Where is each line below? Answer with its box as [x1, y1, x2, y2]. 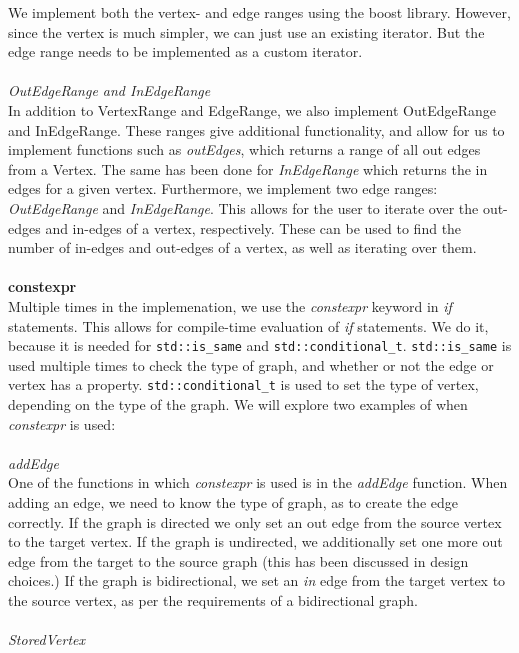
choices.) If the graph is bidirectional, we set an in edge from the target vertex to [8, 570, 506, 591]
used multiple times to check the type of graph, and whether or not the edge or [8, 354, 494, 375]
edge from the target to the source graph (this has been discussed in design [8, 550, 469, 571]
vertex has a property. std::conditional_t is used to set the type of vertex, [8, 374, 479, 395]
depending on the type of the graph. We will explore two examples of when [8, 394, 468, 414]
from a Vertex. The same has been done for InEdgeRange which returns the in [8, 158, 488, 179]
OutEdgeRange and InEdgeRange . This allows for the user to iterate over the [8, 197, 479, 218]
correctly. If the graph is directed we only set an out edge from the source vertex [8, 511, 502, 532]
